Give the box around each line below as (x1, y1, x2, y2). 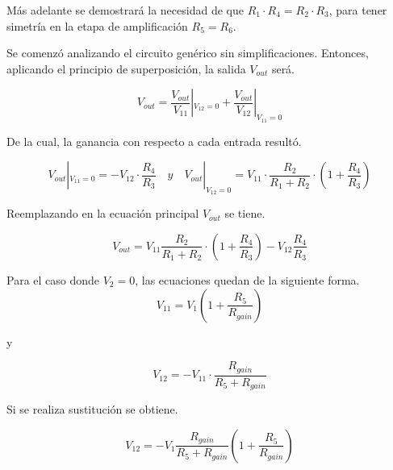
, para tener (328, 2, 387, 18)
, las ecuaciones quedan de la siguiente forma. (135, 271, 360, 288)
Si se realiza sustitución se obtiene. (6, 401, 178, 418)
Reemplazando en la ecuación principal (6, 205, 199, 222)
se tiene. (224, 205, 265, 222)
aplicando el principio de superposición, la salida (6, 60, 246, 77)
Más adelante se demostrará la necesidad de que (6, 2, 244, 18)
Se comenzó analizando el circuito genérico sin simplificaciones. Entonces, (6, 44, 369, 61)
